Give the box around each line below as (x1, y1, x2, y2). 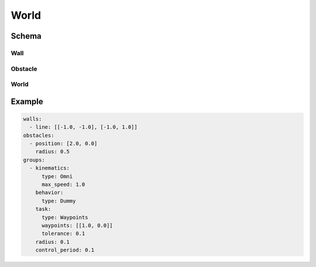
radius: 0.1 (35, 238, 70, 245)
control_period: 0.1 (35, 247, 95, 254)
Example (11, 97, 43, 107)
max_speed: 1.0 (42, 181, 85, 187)
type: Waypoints (42, 214, 88, 221)
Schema (11, 31, 42, 41)
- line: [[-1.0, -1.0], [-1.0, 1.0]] (29, 124, 138, 131)
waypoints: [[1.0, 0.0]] (42, 222, 114, 228)
